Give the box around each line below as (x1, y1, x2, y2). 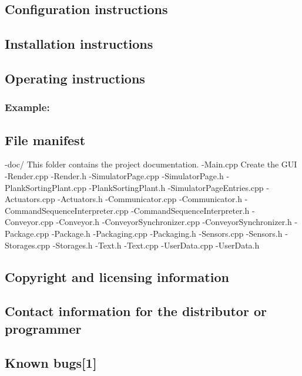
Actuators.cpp (5, 193, 55, 205)
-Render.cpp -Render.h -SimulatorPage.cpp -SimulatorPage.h (5, 169, 224, 182)
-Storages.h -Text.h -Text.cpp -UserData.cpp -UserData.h (52, 239, 260, 251)
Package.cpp (5, 227, 49, 239)
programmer (5, 319, 82, 337)
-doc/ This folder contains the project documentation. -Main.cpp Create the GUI (5, 158, 297, 170)
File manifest (5, 130, 86, 149)
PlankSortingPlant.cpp (5, 181, 86, 193)
